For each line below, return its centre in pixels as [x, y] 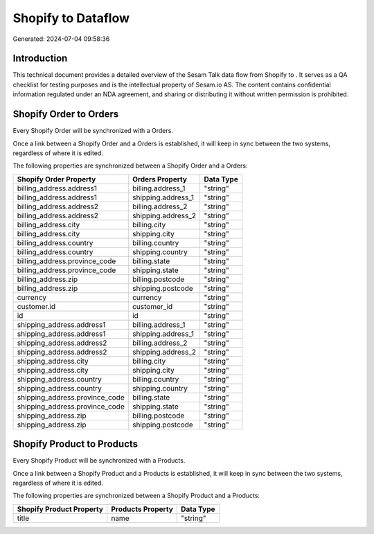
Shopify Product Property [60, 509]
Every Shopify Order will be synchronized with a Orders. [93, 131]
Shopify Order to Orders [66, 114]
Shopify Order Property [56, 179]
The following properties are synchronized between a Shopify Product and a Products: [136, 496]
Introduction [40, 59]
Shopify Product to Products [75, 444]
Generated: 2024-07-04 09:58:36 [61, 39]
